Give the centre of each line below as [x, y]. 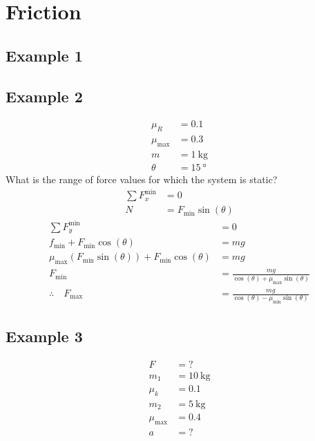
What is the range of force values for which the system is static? [142, 179]
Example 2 [44, 96]
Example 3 [44, 336]
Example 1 [44, 55]
